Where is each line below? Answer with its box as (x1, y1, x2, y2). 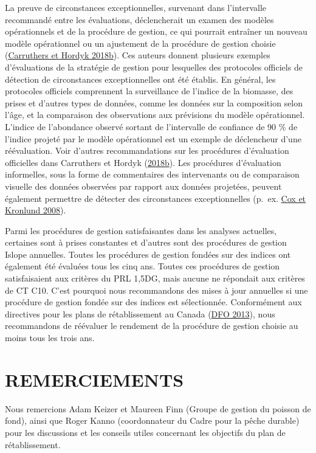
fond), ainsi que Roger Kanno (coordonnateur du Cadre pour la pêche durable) (5, 414, 300, 427)
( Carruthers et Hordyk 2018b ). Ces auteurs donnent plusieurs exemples (5, 49, 270, 61)
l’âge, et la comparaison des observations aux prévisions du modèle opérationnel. (5, 108, 305, 121)
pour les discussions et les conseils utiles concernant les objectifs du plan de (5, 426, 286, 438)
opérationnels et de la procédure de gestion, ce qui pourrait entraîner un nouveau (5, 25, 307, 38)
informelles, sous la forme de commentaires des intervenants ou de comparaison (5, 168, 300, 181)
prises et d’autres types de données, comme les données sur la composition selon (5, 96, 303, 109)
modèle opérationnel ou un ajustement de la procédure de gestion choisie (5, 36, 276, 49)
